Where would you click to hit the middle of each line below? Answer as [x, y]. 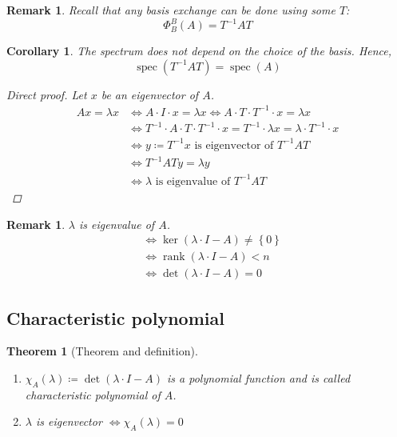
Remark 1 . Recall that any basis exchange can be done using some [171, 10]
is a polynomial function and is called [258, 378]
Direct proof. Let [47, 94]
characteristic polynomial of [93, 394]
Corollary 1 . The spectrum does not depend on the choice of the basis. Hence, [199, 51]
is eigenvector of [234, 145]
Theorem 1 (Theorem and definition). [102, 351]
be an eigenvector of [150, 94]
